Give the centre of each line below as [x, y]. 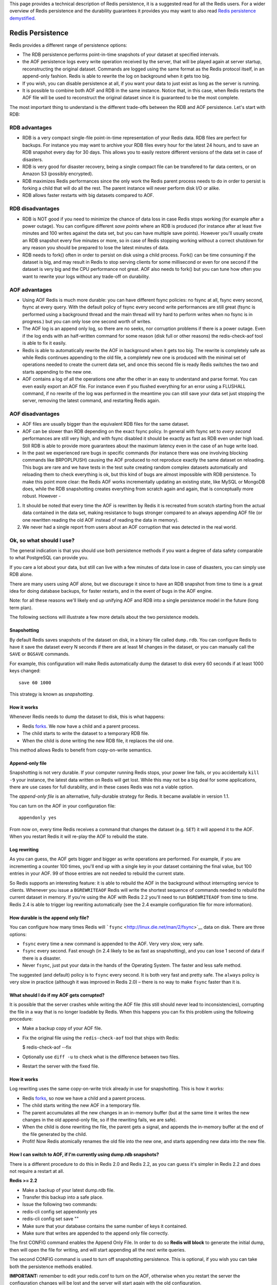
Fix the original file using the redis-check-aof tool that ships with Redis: [101, 1038]
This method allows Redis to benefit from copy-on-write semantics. [81, 750]
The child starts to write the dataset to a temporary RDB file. [86, 733]
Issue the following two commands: [60, 1204]
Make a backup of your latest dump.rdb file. [68, 1190]
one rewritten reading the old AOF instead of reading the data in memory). [101, 520]
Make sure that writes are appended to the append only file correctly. [95, 1233]
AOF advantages [31, 289]
